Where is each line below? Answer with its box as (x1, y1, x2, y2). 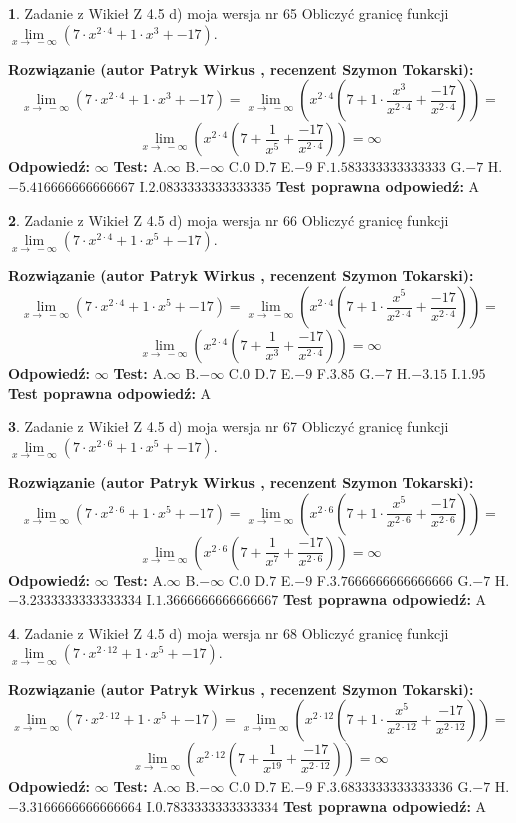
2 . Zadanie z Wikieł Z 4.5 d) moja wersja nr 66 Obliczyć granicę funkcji (8, 209, 449, 230)
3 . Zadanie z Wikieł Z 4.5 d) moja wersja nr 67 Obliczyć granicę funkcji (8, 416, 449, 437)
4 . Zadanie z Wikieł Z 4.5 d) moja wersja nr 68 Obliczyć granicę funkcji (8, 622, 449, 643)
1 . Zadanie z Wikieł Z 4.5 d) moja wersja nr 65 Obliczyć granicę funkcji (8, 3, 449, 23)
